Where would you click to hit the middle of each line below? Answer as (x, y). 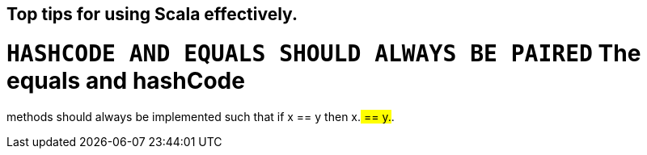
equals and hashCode (126, 80)
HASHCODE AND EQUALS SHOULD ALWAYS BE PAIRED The (324, 53)
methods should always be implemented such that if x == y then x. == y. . (201, 116)
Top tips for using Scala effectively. (152, 14)
